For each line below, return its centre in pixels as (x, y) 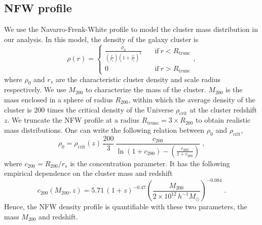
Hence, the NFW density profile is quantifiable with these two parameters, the (126, 207)
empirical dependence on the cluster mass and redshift (88, 173)
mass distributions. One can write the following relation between (104, 129)
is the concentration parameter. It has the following (150, 163)
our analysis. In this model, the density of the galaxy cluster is (101, 39)
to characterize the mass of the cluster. (146, 89)
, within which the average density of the (192, 99)
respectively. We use (35, 89)
